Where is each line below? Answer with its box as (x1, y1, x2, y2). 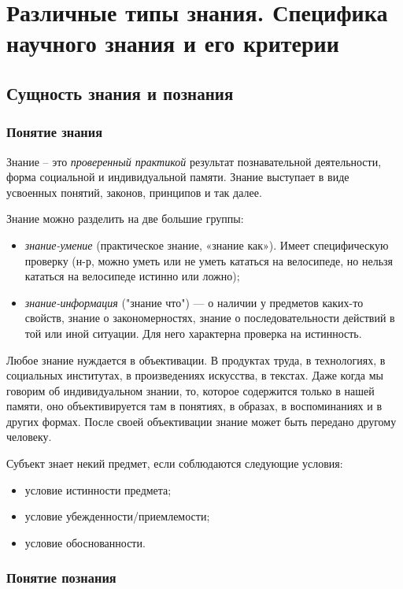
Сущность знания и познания (6, 80, 234, 105)
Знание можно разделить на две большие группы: (6, 210, 244, 227)
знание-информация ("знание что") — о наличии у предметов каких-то (24, 294, 364, 310)
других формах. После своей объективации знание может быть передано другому (6, 413, 397, 429)
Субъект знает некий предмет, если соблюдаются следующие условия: (6, 455, 343, 472)
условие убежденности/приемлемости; (24, 508, 210, 524)
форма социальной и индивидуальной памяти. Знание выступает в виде (6, 169, 349, 185)
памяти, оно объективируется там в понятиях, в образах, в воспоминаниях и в (6, 398, 383, 414)
